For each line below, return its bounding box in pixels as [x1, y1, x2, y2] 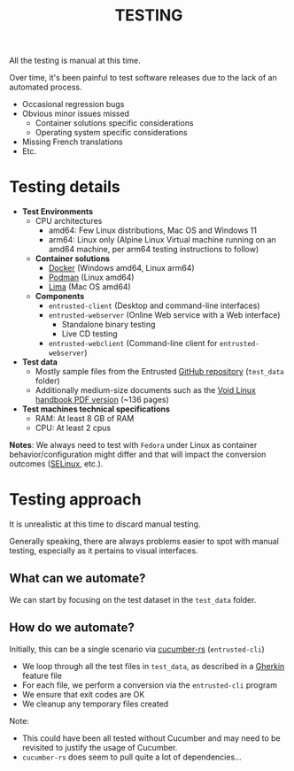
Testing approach [9, 490, 142, 510]
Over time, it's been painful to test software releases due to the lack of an [9, 73, 277, 83]
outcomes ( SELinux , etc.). [9, 459, 104, 469]
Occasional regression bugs [21, 99, 125, 110]
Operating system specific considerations [35, 127, 188, 138]
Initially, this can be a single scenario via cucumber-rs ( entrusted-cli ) [9, 644, 266, 654]
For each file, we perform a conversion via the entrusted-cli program [21, 679, 277, 690]
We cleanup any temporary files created [21, 698, 169, 709]
